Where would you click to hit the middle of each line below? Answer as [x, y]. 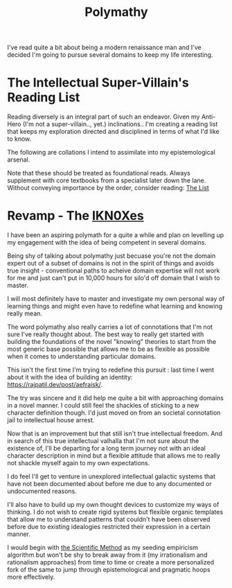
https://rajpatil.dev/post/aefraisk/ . [55, 385]
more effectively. [31, 577]
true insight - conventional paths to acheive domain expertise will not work [114, 270]
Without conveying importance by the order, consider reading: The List [108, 188]
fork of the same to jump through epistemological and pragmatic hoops [109, 570]
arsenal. [19, 159]
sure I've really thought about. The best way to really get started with [106, 334]
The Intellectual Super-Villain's [98, 83]
